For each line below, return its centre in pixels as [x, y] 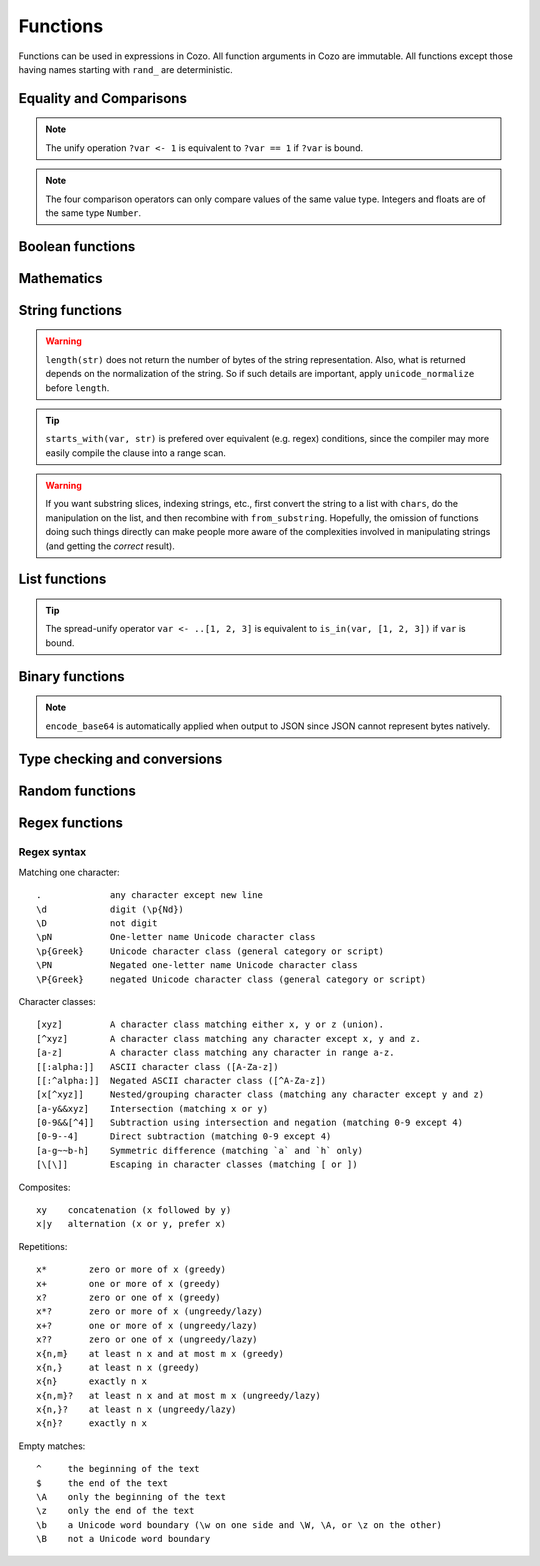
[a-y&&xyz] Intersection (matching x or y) [152, 1108]
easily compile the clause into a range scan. [136, 452]
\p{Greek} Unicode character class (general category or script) [210, 951]
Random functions [77, 791]
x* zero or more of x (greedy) [131, 1269]
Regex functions [71, 823]
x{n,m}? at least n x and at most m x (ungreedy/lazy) [179, 1395]
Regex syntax [52, 852]
